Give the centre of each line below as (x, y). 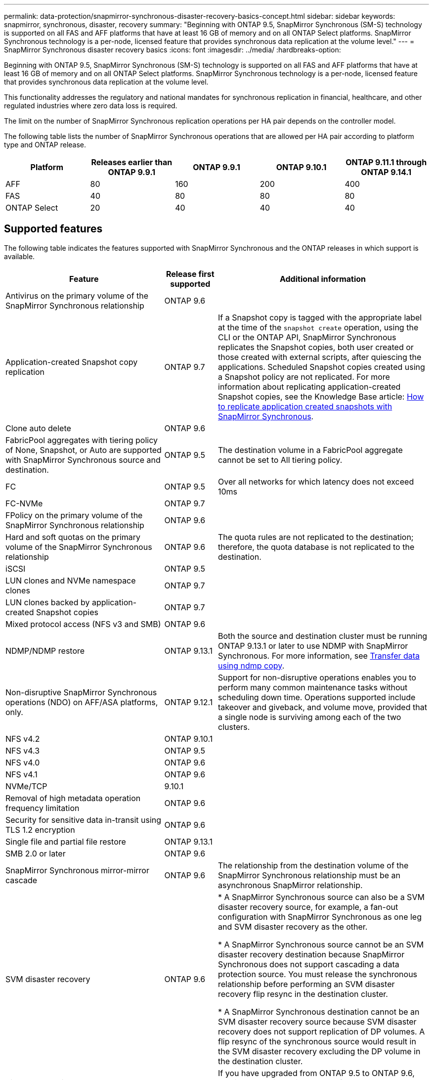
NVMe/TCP (26, 786)
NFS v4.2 (23, 739)
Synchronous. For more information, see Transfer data (319, 655)
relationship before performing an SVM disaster (306, 984)
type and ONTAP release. (45, 145)
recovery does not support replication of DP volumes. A (322, 1031)
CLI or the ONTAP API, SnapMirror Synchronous (307, 337)
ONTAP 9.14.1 (386, 172)
